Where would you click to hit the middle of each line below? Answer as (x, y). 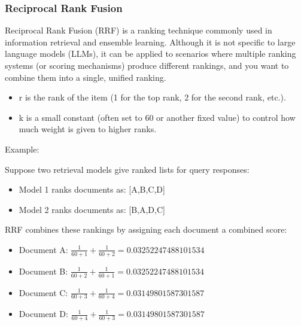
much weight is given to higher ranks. (88, 129)
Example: (22, 149)
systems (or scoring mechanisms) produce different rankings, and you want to (147, 65)
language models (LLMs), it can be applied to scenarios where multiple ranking (150, 54)
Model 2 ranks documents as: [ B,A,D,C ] (92, 209)
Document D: (43, 314)
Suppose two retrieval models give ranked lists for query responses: (127, 169)
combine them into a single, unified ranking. (86, 77)
